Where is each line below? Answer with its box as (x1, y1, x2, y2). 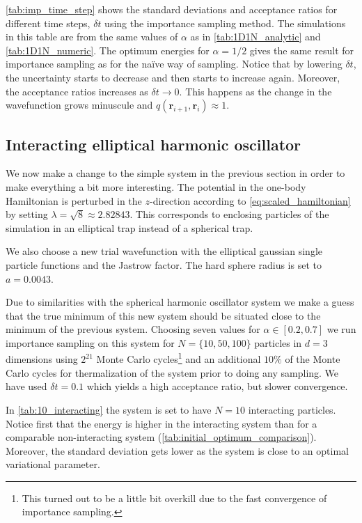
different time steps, (6, 15, 90, 30)
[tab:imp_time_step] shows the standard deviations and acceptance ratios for (6, 2, 338, 16)
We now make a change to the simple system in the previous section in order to (6, 166, 345, 180)
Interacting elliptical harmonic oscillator (6, 133, 301, 155)
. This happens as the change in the (179, 84, 332, 98)
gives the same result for (249, 42, 354, 57)
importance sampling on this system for (6, 335, 175, 350)
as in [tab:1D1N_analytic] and (190, 29, 321, 44)
